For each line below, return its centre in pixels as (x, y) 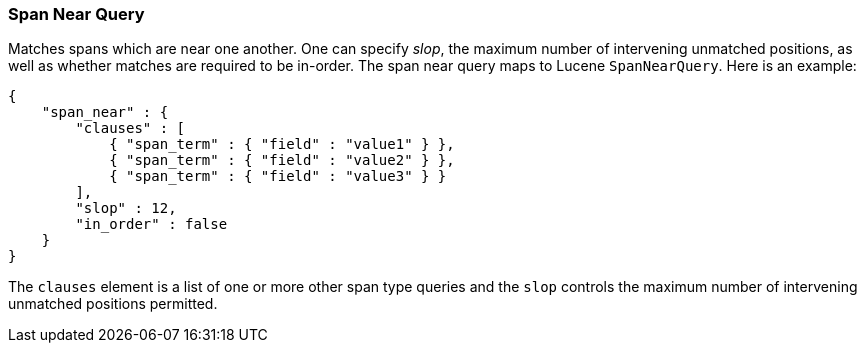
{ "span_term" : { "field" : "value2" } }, (282, 160)
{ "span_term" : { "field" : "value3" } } (278, 176)
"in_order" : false (151, 224)
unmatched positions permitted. (113, 304)
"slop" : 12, (126, 208)
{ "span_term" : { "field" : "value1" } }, (282, 144)
